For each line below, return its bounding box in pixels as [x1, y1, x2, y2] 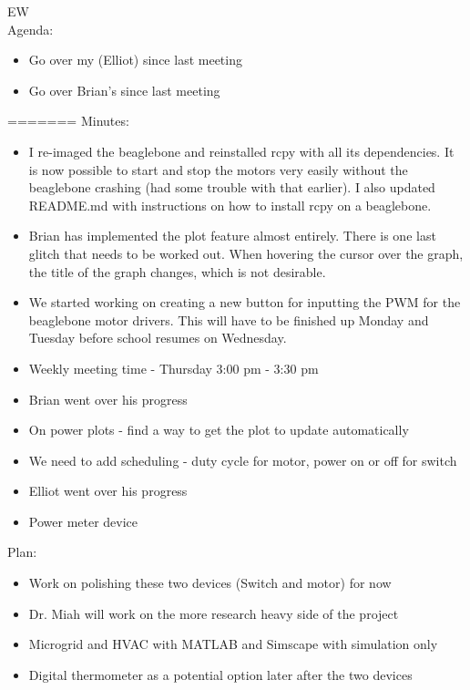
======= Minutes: [7, 111, 129, 130]
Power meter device [28, 511, 138, 530]
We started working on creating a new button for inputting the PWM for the [28, 293, 461, 312]
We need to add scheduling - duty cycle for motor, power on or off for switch [28, 450, 457, 469]
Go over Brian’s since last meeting [28, 80, 220, 99]
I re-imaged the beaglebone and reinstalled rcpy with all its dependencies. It [28, 141, 455, 160]
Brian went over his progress [28, 389, 188, 408]
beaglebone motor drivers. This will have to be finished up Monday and [28, 310, 429, 329]
